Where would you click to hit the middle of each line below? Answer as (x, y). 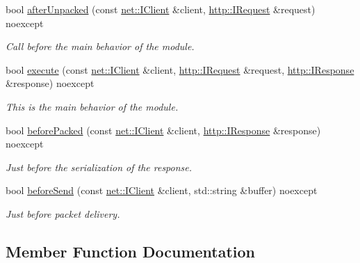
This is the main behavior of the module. (92, 106)
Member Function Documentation (131, 251)
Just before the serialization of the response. (99, 167)
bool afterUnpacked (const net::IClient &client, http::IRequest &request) (161, 9)
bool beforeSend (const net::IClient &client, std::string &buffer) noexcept (162, 190)
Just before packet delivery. (63, 213)
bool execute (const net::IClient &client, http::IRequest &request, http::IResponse (180, 69)
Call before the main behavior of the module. (100, 46)
